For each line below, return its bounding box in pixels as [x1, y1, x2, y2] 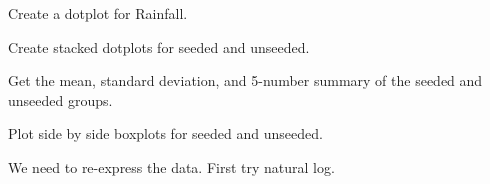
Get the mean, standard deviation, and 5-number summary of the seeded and [8, 70, 483, 91]
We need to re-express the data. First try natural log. [8, 156, 335, 177]
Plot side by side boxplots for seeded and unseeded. [8, 123, 323, 144]
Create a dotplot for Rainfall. [8, 3, 188, 23]
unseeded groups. [8, 89, 113, 110]
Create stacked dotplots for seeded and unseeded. [8, 36, 310, 57]
